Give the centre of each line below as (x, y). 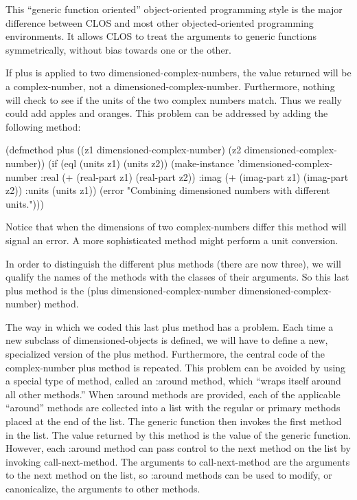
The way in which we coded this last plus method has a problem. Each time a (170, 326)
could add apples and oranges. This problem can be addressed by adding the (167, 113)
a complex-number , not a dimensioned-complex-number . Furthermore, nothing (170, 86)
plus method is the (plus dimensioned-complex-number (121, 290)
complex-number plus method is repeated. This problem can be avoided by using (176, 367)
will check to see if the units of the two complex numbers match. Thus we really (174, 99)
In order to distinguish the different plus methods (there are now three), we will (173, 263)
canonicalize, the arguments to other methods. (103, 488)
